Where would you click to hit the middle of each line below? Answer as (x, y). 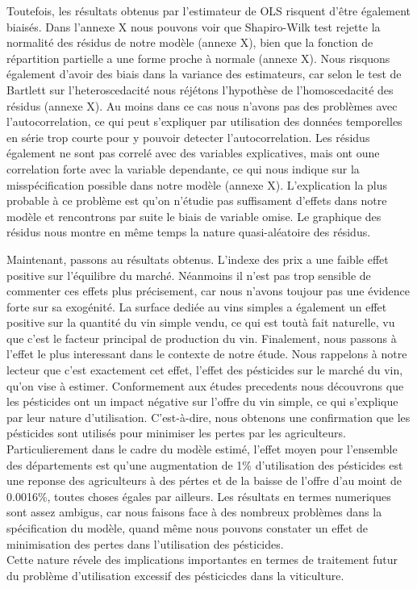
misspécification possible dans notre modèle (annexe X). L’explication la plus (197, 184)
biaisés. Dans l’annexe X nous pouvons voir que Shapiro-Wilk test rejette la (194, 26)
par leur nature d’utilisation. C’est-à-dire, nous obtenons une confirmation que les (208, 417)
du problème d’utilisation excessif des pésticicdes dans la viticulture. (175, 575)
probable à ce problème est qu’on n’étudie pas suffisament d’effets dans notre (197, 201)
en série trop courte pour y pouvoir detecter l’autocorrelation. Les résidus (188, 137)
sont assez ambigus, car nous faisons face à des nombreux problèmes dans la (194, 512)
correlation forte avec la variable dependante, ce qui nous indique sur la (183, 168)
